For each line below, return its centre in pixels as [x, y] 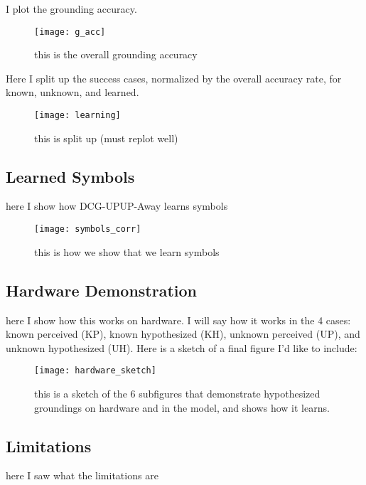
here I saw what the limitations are [82, 475]
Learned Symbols [70, 176]
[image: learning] [77, 116]
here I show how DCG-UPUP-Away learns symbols [117, 206]
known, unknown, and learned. [72, 92]
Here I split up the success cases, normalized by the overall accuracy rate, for [174, 78]
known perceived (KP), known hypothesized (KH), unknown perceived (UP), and [183, 334]
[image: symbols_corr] [88, 229]
